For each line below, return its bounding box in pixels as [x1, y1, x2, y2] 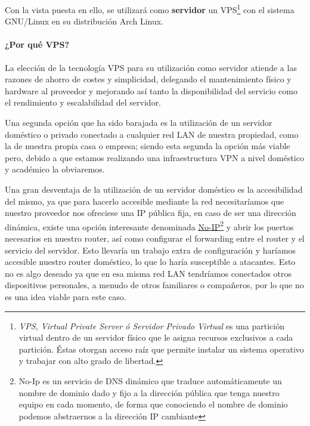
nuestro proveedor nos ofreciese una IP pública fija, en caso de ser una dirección [5, 206, 296, 219]
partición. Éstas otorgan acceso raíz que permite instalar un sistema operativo [18, 342, 304, 355]
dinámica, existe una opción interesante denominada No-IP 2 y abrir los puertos [5, 218, 294, 233]
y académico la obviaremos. [5, 163, 105, 175]
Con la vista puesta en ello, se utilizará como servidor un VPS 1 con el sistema [5, 2, 294, 16]
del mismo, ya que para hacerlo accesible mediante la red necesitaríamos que [5, 195, 284, 207]
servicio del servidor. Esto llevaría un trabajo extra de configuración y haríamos [5, 243, 296, 256]
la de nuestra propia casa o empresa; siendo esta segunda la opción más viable [5, 140, 290, 152]
